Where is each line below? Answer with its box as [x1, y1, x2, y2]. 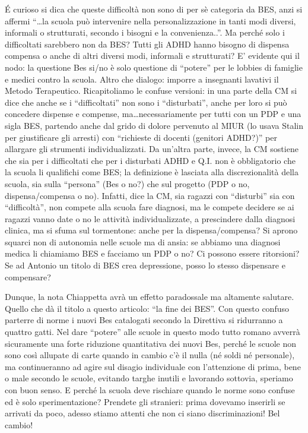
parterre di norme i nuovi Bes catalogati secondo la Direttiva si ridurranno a [5, 314, 283, 326]
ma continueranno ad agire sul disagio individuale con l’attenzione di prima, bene [5, 360, 301, 372]
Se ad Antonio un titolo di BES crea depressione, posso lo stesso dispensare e [5, 259, 285, 271]
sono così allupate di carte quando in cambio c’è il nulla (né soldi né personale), [5, 349, 295, 361]
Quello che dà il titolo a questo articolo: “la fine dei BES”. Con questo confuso [5, 302, 289, 314]
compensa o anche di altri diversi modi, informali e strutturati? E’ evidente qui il [5, 49, 300, 62]
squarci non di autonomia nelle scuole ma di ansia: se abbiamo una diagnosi [5, 235, 281, 248]
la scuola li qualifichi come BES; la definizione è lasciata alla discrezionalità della [5, 166, 299, 178]
